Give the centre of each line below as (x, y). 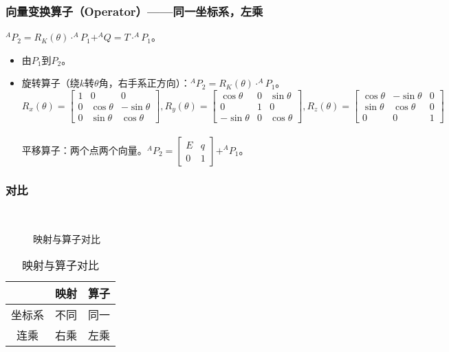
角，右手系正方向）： (144, 83)
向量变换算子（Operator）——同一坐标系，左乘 (134, 11)
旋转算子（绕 (51, 83)
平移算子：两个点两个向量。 (84, 150)
